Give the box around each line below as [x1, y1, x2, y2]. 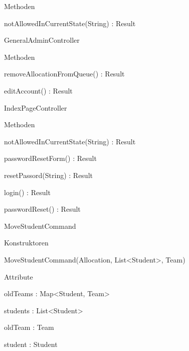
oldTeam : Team [4, 322, 54, 332]
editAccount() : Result [4, 85, 73, 96]
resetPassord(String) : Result [4, 169, 93, 180]
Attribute [4, 271, 33, 282]
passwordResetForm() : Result [4, 153, 97, 163]
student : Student [4, 338, 58, 349]
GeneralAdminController [4, 35, 80, 45]
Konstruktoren [4, 237, 49, 248]
